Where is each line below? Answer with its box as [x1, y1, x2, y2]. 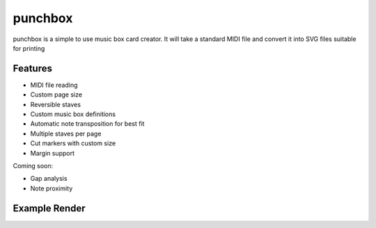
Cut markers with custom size [30, 139, 116, 147]
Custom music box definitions [30, 110, 116, 118]
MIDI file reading [30, 81, 78, 89]
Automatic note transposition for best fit [30, 120, 145, 128]
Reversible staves [30, 100, 81, 108]
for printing [13, 44, 45, 52]
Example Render [13, 202, 86, 214]
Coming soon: [13, 161, 54, 170]
